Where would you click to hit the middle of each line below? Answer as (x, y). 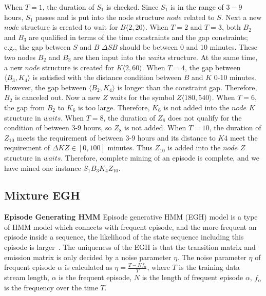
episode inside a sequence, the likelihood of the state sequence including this (124, 237)
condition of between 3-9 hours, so (58, 127)
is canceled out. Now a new (58, 97)
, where (158, 267)
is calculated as (88, 267)
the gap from (24, 107)
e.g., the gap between (37, 47)
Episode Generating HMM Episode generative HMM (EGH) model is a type (131, 217)
